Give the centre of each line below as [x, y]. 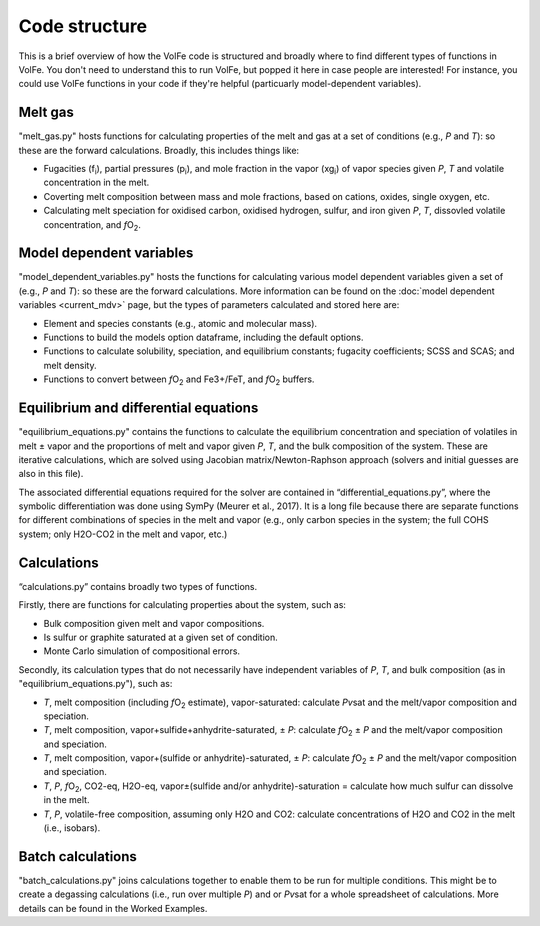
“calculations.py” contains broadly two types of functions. [138, 586]
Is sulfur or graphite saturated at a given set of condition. [161, 637]
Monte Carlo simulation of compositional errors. [141, 651]
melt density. [70, 365]
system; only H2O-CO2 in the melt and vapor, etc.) [123, 534]
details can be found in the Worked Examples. [113, 908]
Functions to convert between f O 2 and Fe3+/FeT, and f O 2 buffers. [179, 380]
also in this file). [51, 474]
